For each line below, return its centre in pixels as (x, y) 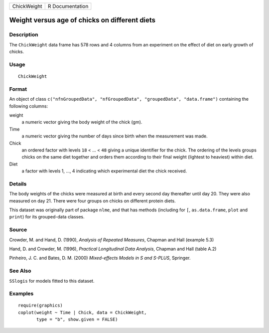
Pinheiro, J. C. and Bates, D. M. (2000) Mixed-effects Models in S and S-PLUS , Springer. (100, 258)
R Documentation (68, 6)
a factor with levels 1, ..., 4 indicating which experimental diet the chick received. (104, 171)
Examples (21, 294)
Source (18, 230)
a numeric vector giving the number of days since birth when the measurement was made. (115, 136)
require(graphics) (41, 306)
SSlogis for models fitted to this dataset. (52, 281)
